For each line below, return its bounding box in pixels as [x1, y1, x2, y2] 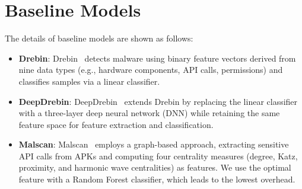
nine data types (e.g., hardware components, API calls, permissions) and [18, 63, 283, 76]
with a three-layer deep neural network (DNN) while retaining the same [18, 107, 280, 119]
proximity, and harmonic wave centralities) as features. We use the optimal [18, 161, 291, 174]
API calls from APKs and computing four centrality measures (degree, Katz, [18, 149, 298, 162]
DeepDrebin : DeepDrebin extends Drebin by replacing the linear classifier [18, 95, 298, 107]
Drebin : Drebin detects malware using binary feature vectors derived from [18, 52, 296, 64]
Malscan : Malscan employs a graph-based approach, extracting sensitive [18, 138, 289, 150]
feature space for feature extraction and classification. [18, 118, 214, 130]
